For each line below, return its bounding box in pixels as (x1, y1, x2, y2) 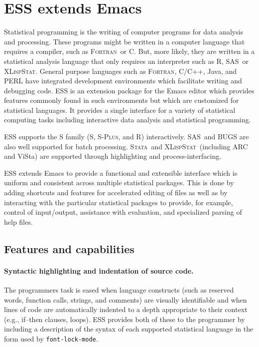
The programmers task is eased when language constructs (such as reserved (4, 284, 234, 295)
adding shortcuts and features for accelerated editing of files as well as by (4, 187, 228, 198)
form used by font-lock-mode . (4, 333, 98, 344)
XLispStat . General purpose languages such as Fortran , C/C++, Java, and (4, 65, 237, 76)
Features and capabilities (4, 241, 134, 256)
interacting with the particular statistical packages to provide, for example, (4, 197, 233, 207)
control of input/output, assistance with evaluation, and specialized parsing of (4, 207, 242, 217)
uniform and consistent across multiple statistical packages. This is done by (4, 177, 234, 188)
